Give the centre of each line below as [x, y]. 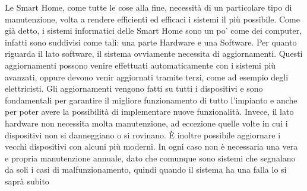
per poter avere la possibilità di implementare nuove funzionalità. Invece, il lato [149, 111]
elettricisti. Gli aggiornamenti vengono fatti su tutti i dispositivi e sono [134, 88]
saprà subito [27, 181]
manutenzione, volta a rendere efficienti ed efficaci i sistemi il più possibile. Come [152, 19]
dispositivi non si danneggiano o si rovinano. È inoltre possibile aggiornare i [143, 135]
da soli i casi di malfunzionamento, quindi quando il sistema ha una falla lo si [146, 169]
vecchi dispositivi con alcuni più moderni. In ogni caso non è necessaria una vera [151, 146]
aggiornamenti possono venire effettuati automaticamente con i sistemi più [140, 65]
